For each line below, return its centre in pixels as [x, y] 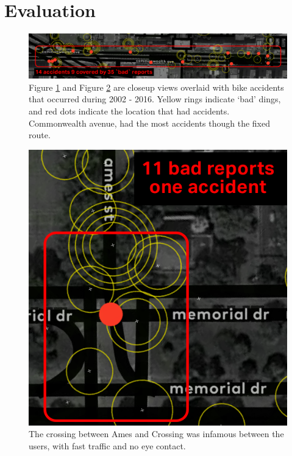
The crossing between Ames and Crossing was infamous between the [156, 434]
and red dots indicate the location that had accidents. [129, 111]
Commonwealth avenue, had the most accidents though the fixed [150, 123]
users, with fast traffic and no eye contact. [107, 445]
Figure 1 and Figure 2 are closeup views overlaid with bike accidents [156, 87]
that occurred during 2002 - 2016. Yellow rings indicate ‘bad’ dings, [155, 99]
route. [40, 135]
